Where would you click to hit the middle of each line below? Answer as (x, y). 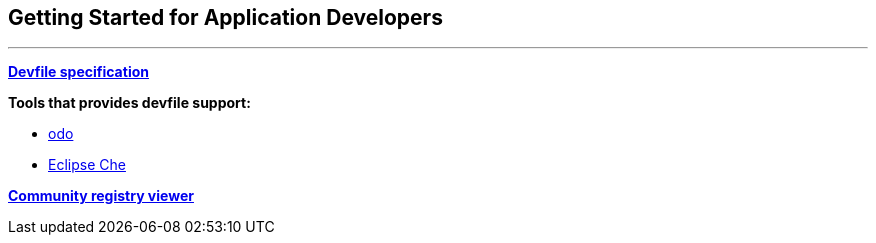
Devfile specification (78, 72)
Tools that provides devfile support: (129, 103)
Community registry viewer (101, 196)
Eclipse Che (87, 165)
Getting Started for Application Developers (225, 17)
